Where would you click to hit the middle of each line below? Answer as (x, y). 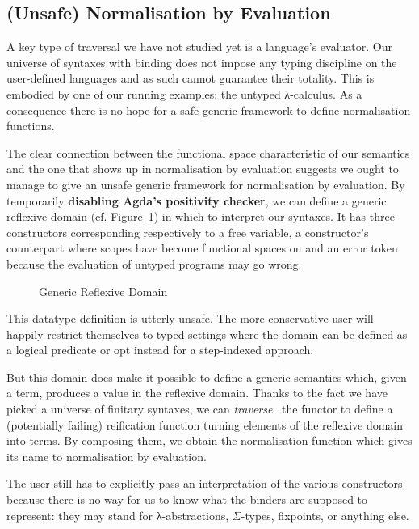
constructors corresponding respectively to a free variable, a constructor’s (188, 232)
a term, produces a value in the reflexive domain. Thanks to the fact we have (197, 393)
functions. (31, 126)
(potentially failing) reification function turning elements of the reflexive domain (205, 424)
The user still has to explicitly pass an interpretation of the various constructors (205, 483)
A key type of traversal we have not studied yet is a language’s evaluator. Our (199, 47)
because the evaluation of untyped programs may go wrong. (154, 263)
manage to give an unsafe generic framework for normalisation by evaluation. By (206, 184)
